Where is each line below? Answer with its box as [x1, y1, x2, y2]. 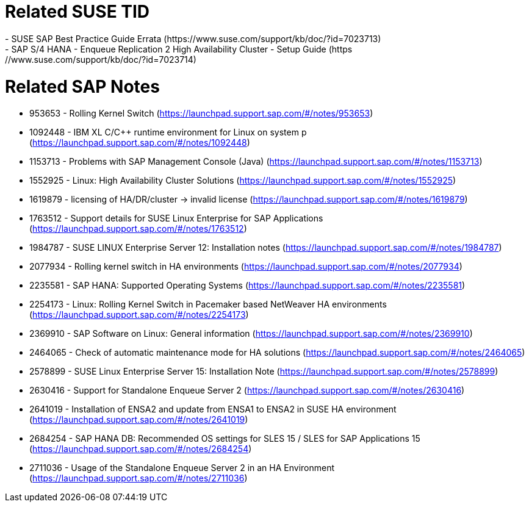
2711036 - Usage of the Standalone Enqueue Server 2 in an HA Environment [29, 462, 335, 473]
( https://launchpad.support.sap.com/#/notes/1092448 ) [29, 137, 250, 148]
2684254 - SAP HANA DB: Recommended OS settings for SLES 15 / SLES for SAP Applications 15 [29, 433, 420, 444]
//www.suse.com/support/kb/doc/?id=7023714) [5, 54, 196, 65]
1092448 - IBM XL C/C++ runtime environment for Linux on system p [29, 127, 307, 138]
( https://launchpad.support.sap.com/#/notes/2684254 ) [29, 444, 252, 455]
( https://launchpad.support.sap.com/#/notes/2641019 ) [29, 414, 248, 425]
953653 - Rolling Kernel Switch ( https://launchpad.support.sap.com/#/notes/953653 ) [29, 108, 373, 119]
